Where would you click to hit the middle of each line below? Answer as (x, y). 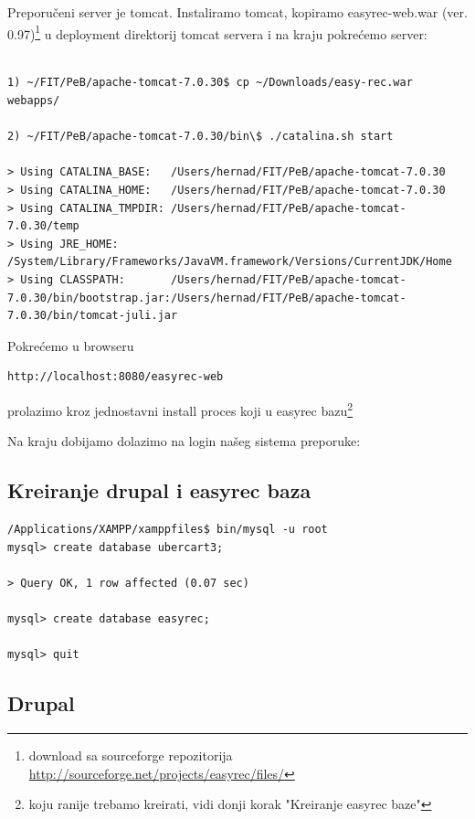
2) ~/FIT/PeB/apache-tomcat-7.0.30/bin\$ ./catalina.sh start (201, 137)
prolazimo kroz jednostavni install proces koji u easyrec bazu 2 (180, 409)
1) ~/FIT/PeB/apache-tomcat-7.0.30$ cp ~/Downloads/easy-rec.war (210, 83)
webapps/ (34, 101)
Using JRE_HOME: (69, 244)
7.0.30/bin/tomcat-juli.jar (93, 316)
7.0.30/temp (43, 226)
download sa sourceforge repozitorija (131, 755)
